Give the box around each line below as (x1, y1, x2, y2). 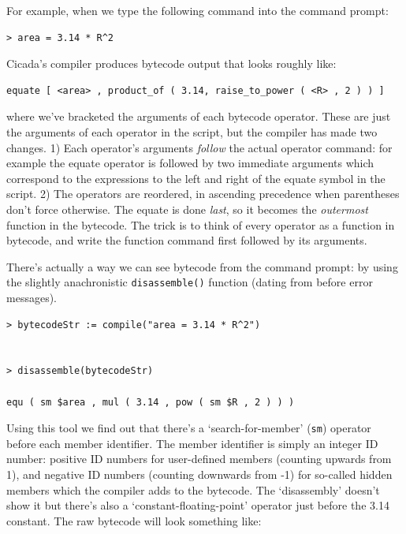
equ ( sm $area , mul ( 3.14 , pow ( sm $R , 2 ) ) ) (6, 396, 295, 408)
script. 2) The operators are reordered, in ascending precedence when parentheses (6, 185, 400, 202)
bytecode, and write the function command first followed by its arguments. (6, 232, 367, 248)
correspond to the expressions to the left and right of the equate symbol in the (6, 170, 386, 186)
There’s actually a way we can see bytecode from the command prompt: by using (6, 258, 398, 274)
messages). (6, 289, 57, 305)
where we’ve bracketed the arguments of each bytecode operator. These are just (6, 108, 391, 125)
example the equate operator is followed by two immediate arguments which (6, 155, 374, 171)
